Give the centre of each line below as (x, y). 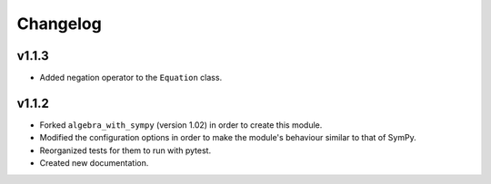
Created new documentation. (94, 163)
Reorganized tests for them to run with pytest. (125, 150)
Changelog (59, 24)
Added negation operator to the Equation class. (131, 78)
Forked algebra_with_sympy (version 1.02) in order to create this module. (181, 125)
